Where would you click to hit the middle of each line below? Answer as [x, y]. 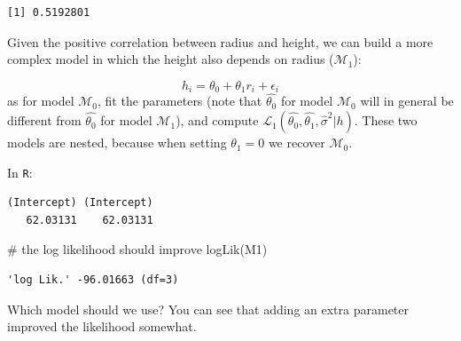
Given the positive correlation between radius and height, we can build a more [220, 41]
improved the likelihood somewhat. [102, 326]
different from [44, 120]
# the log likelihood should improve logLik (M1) [137, 249]
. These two [386, 120]
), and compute [217, 120]
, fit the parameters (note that [180, 101]
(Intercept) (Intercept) [80, 203]
